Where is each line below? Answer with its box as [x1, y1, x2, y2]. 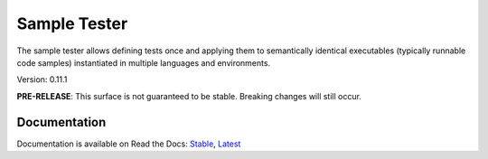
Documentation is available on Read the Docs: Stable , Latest [16, 138, 241, 149]
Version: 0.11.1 [16, 74, 68, 85]
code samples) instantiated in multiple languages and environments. [16, 57, 271, 68]
